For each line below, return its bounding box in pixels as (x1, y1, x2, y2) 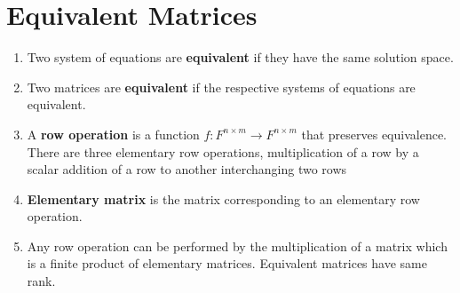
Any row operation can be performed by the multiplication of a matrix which (27, 236, 448, 255)
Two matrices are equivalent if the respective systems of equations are (27, 77, 416, 96)
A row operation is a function (27, 124, 200, 143)
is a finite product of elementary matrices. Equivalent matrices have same (27, 254, 427, 273)
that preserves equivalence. (301, 124, 447, 143)
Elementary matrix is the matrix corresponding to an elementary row (27, 189, 420, 208)
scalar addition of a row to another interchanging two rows (27, 160, 347, 178)
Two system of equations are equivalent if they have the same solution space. (27, 48, 454, 67)
